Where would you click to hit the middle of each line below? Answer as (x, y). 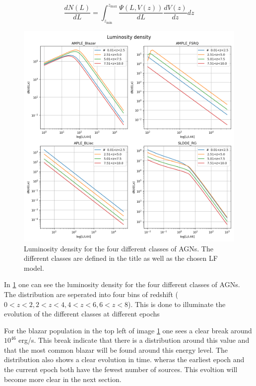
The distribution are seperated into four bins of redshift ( (91, 294)
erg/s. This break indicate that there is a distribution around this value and (134, 340)
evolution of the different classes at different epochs (82, 314)
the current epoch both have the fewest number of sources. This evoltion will (121, 369)
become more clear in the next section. (63, 379)
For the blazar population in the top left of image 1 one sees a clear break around (128, 330)
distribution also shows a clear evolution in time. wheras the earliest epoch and (124, 359)
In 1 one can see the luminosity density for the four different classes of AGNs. (122, 284)
